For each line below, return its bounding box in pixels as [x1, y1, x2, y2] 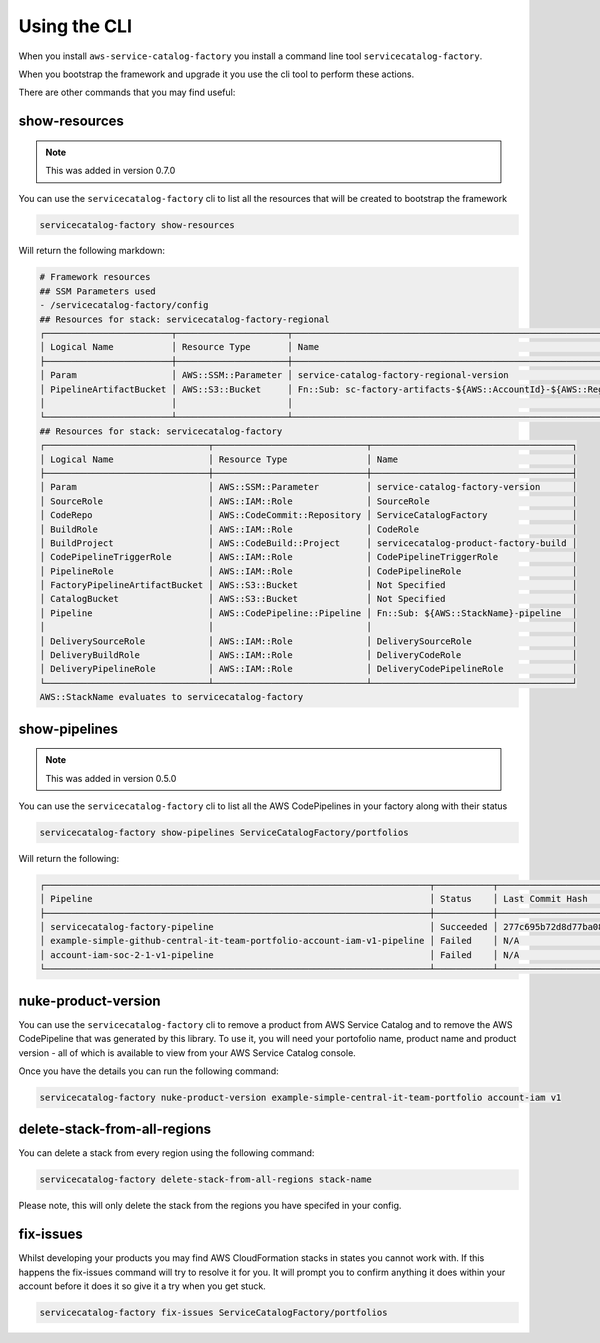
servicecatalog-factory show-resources [39, 219, 235, 230]
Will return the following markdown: [18, 245, 165, 257]
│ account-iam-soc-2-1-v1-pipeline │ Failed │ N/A [39, 949, 520, 960]
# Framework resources [39, 271, 151, 283]
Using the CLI [18, 15, 132, 37]
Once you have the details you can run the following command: [18, 1065, 279, 1077]
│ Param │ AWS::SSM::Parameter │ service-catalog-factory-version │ [39, 481, 578, 493]
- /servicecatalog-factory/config [39, 300, 209, 311]
